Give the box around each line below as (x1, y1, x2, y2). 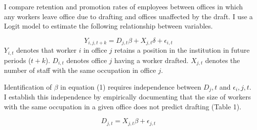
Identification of (4, 81, 52, 92)
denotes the (205, 55, 240, 65)
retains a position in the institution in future (114, 45, 250, 55)
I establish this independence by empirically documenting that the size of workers (4, 92, 251, 102)
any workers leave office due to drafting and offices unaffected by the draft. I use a (4, 11, 253, 21)
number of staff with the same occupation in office (4, 65, 156, 75)
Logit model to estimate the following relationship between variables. (4, 21, 213, 31)
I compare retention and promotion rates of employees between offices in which (4, 1, 243, 11)
